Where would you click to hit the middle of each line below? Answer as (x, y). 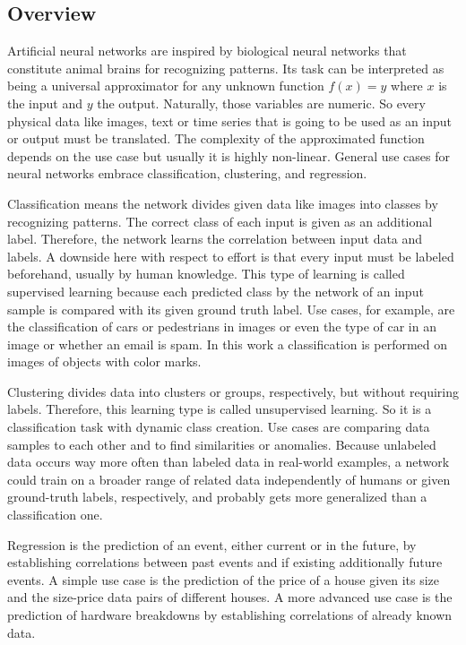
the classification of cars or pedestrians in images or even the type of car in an (222, 327)
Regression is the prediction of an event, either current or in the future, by (212, 544)
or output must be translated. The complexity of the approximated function (216, 138)
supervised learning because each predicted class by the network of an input (216, 291)
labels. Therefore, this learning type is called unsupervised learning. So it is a (220, 409)
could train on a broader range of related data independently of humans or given (229, 479)
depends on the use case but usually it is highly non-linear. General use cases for (229, 155)
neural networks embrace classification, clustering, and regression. (187, 173)
